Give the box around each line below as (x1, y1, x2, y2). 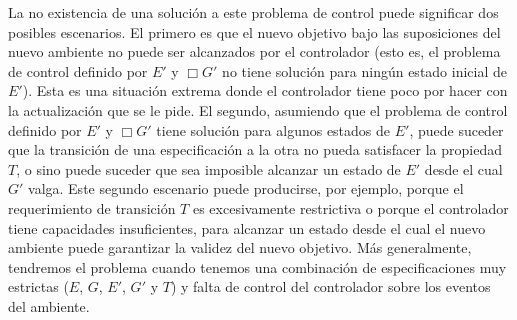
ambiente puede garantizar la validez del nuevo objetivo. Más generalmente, (8, 237, 472, 258)
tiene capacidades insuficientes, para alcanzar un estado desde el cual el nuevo (8, 217, 486, 238)
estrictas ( (8, 276, 69, 297)
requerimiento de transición (8, 197, 176, 218)
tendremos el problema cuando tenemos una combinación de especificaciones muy (8, 256, 507, 277)
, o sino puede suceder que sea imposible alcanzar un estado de (16, 158, 401, 179)
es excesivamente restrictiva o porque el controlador (192, 197, 509, 218)
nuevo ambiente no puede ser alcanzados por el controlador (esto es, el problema (8, 41, 501, 62)
